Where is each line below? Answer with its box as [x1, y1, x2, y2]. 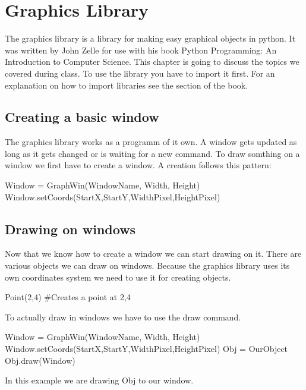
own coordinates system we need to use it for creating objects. [5, 271, 231, 283]
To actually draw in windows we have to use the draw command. [5, 310, 241, 323]
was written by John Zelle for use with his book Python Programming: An [5, 43, 277, 56]
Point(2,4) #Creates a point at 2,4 [5, 291, 131, 303]
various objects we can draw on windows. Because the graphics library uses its [5, 259, 290, 272]
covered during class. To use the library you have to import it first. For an [5, 67, 275, 79]
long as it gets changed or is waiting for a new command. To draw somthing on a [5, 147, 300, 159]
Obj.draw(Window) [5, 354, 75, 366]
